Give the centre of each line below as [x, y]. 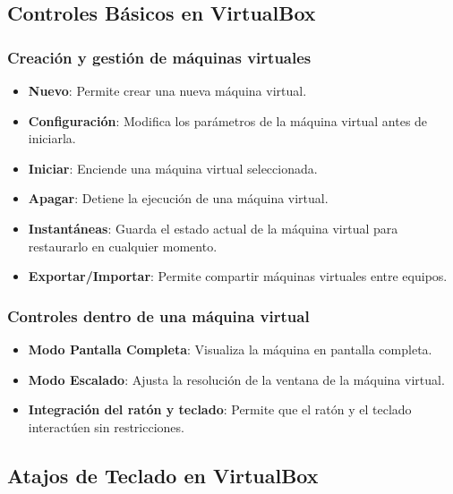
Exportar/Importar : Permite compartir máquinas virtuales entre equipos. [238, 276]
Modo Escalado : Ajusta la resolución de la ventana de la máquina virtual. [236, 379]
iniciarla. [52, 138]
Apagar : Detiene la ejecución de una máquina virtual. [178, 198]
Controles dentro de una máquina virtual [158, 315]
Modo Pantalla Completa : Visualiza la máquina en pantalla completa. [230, 349]
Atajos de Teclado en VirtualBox [163, 475]
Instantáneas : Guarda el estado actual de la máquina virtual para [213, 228]
